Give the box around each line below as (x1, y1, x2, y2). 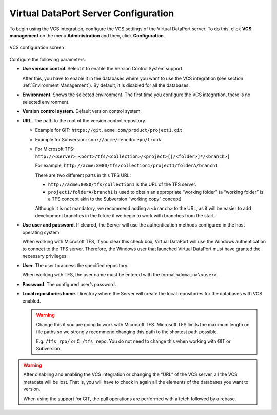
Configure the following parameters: (9, 56, 86, 62)
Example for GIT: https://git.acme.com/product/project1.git (35, 127, 183, 133)
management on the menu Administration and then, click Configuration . (9, 32, 165, 39)
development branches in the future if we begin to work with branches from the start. (35, 212, 215, 218)
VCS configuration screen (9, 44, 64, 51)
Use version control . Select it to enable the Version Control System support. (22, 66, 184, 72)
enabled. (22, 298, 41, 304)
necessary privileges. (22, 253, 68, 259)
